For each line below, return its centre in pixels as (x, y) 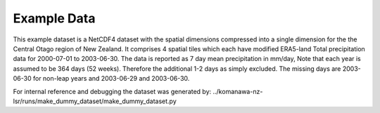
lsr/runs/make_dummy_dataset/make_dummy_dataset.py (95, 101)
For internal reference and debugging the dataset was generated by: (112, 91)
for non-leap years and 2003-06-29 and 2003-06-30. (111, 79)
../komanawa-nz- (238, 91)
